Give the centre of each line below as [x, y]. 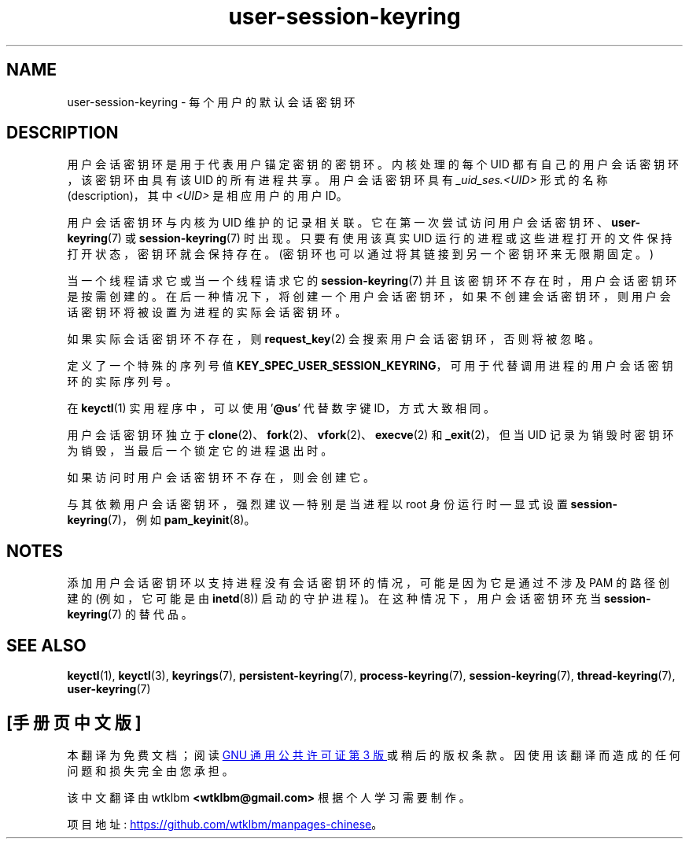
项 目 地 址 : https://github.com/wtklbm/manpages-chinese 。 [225, 824]
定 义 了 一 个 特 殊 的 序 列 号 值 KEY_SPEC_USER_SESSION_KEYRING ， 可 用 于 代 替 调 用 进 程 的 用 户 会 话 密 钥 [370, 366]
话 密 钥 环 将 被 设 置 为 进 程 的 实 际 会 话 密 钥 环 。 [207, 312]
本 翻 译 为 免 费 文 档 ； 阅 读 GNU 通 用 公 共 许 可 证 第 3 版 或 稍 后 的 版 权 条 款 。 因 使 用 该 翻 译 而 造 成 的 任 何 [374, 755]
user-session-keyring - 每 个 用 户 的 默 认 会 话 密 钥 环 [211, 101]
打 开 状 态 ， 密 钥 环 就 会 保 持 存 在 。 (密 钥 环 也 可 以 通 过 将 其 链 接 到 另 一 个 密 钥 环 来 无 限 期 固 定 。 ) [361, 254]
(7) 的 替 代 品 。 [150, 614]
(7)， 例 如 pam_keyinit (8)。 [181, 520]
